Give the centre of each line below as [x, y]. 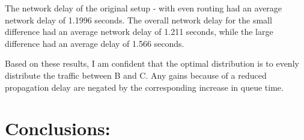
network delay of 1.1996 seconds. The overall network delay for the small [138, 20]
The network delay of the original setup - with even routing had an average [144, 8]
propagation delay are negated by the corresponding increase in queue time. [144, 87]
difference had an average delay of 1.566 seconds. [95, 43]
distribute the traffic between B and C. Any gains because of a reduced [136, 75]
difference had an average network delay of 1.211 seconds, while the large [139, 32]
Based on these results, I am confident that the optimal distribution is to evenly [152, 63]
